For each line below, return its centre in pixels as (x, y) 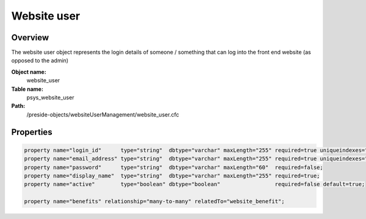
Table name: (27, 89)
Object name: (29, 72)
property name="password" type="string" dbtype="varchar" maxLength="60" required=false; (174, 167)
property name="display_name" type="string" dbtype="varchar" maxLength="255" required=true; (172, 176)
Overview (30, 38)
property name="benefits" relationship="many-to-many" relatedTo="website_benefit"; (154, 202)
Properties (32, 132)
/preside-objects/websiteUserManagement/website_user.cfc (103, 114)
